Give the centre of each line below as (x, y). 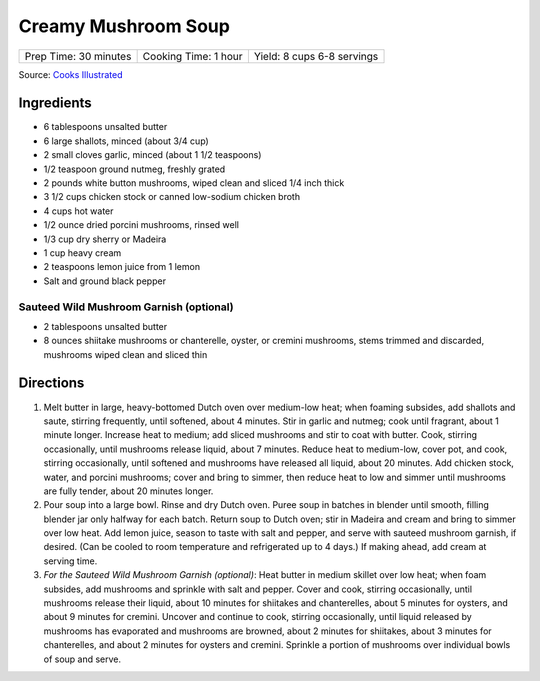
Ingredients (55, 103)
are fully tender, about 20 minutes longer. (128, 491)
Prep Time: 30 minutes (78, 56)
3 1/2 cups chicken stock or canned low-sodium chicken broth (171, 197)
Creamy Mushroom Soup (124, 26)
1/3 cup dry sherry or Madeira (105, 239)
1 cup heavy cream (82, 252)
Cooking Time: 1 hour (193, 56)
